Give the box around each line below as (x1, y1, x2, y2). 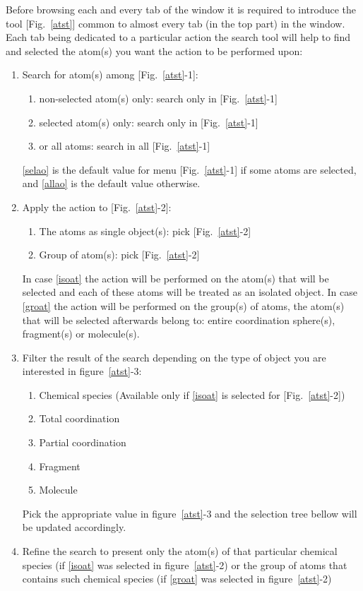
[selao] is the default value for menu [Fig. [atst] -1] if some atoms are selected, (22, 162, 357, 177)
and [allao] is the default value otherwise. (22, 176, 201, 191)
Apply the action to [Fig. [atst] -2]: (22, 199, 172, 214)
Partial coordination (39, 435, 126, 450)
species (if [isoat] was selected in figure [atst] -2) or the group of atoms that (22, 557, 347, 572)
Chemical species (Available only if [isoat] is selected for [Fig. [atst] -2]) (39, 387, 345, 402)
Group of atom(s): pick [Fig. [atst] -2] (39, 247, 200, 262)
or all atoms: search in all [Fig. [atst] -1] (39, 138, 210, 153)
